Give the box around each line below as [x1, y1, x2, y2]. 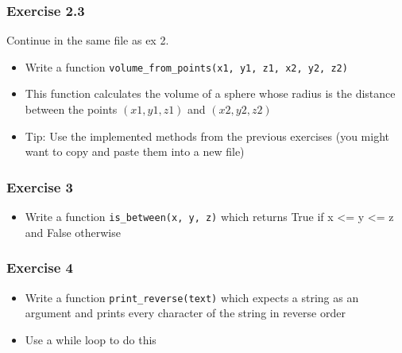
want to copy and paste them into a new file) [25, 143, 245, 160]
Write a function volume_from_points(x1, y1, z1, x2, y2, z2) [25, 58, 348, 75]
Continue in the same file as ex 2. [6, 32, 169, 48]
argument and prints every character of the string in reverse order [25, 305, 346, 321]
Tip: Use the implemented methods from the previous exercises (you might [25, 127, 389, 144]
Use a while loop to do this [25, 331, 157, 347]
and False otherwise [25, 223, 121, 240]
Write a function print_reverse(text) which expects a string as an [25, 289, 359, 305]
